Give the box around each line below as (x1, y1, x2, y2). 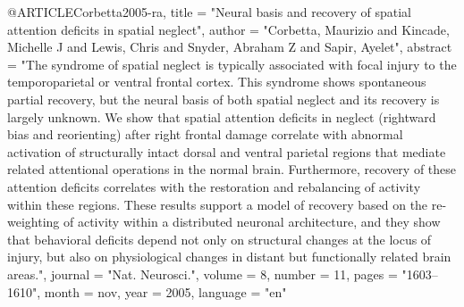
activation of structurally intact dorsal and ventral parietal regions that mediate (7, 142, 446, 161)
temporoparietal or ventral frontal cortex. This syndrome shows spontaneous (7, 72, 426, 91)
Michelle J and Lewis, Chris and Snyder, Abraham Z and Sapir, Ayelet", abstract (7, 37, 452, 56)
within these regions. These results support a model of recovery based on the (7, 195, 428, 213)
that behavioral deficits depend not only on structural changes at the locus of (7, 229, 432, 248)
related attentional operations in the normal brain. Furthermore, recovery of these (7, 160, 457, 178)
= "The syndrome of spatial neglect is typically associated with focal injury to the (7, 54, 457, 73)
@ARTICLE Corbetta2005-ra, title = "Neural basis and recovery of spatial (7, 3, 411, 21)
